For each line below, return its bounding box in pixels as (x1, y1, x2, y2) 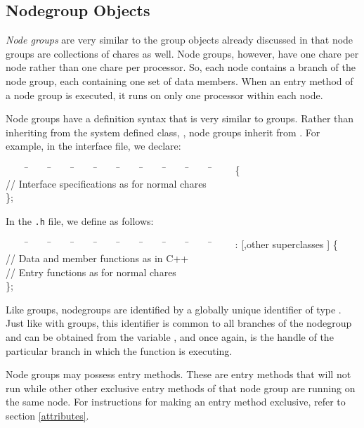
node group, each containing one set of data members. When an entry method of (6, 73, 353, 88)
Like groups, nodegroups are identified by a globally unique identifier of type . (6, 301, 342, 316)
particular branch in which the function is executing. (6, 343, 233, 358)
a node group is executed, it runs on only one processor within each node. (6, 87, 323, 102)
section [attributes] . (6, 408, 89, 422)
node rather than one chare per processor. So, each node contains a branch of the (6, 60, 356, 74)
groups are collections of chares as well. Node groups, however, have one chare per (6, 46, 359, 60)
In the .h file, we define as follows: (6, 213, 154, 228)
